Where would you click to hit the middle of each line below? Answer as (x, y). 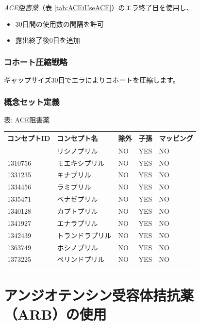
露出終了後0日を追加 (48, 40)
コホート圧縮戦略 (36, 61)
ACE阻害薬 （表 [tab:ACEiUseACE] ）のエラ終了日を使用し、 (99, 7)
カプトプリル (77, 211)
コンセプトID (29, 138)
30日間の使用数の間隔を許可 (59, 24)
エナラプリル (77, 223)
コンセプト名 (77, 138)
